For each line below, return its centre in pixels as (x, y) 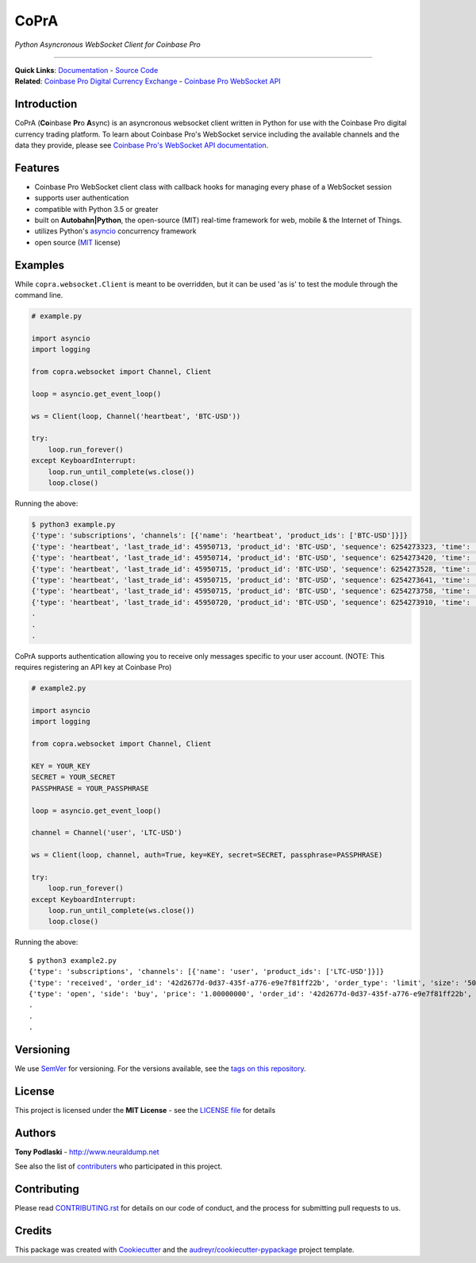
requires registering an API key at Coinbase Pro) (93, 668)
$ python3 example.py (73, 524)
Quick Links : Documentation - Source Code (86, 70)
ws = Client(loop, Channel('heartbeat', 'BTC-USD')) (136, 416)
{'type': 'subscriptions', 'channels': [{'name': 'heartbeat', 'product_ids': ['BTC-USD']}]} (220, 535)
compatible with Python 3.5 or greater (96, 209)
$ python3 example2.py (73, 960)
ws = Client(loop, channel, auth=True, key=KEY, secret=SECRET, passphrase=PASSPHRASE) (207, 855)
